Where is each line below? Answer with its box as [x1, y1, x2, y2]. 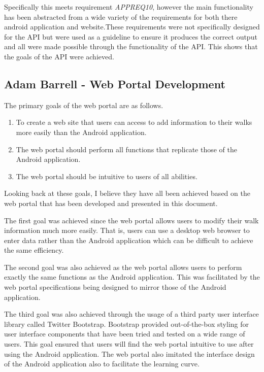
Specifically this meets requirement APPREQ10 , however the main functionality [4, 2, 253, 12]
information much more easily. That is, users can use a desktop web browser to [4, 225, 250, 235]
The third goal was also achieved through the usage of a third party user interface [4, 309, 259, 319]
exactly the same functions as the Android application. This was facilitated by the [4, 272, 260, 282]
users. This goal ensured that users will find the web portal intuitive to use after [4, 339, 254, 349]
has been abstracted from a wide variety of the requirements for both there [4, 11, 238, 22]
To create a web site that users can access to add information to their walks [16, 117, 252, 127]
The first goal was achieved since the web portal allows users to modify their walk [4, 215, 259, 225]
